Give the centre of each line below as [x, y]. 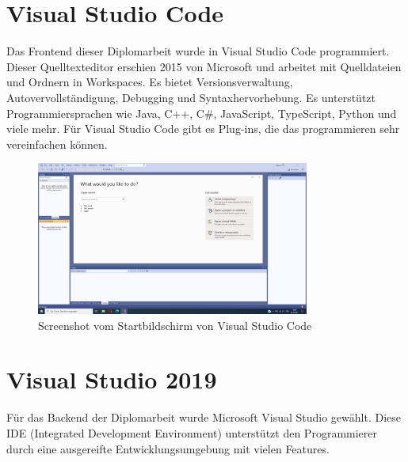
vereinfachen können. [57, 144]
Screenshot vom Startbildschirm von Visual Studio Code [175, 325]
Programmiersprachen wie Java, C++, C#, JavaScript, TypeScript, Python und [202, 113]
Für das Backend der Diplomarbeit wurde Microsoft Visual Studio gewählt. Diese [204, 417]
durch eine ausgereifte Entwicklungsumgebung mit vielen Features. [168, 448]
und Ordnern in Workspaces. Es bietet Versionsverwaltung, [150, 82]
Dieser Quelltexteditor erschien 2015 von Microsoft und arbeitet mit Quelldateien [204, 66]
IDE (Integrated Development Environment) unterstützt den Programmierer [192, 432]
